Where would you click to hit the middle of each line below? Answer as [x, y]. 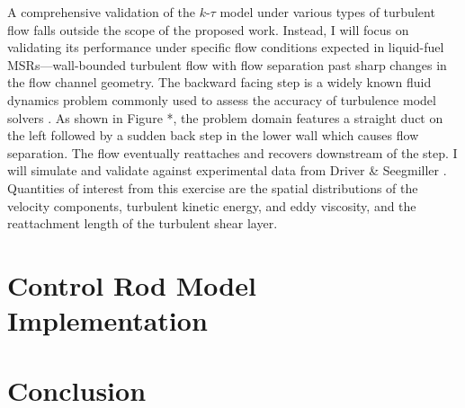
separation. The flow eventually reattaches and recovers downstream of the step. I [232, 152]
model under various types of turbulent [327, 12]
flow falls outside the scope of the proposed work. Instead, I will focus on [208, 29]
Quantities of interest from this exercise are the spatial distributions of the [213, 187]
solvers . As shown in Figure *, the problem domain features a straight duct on [225, 117]
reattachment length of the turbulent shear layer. [143, 223]
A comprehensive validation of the [101, 12]
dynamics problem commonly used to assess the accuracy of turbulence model [222, 99]
